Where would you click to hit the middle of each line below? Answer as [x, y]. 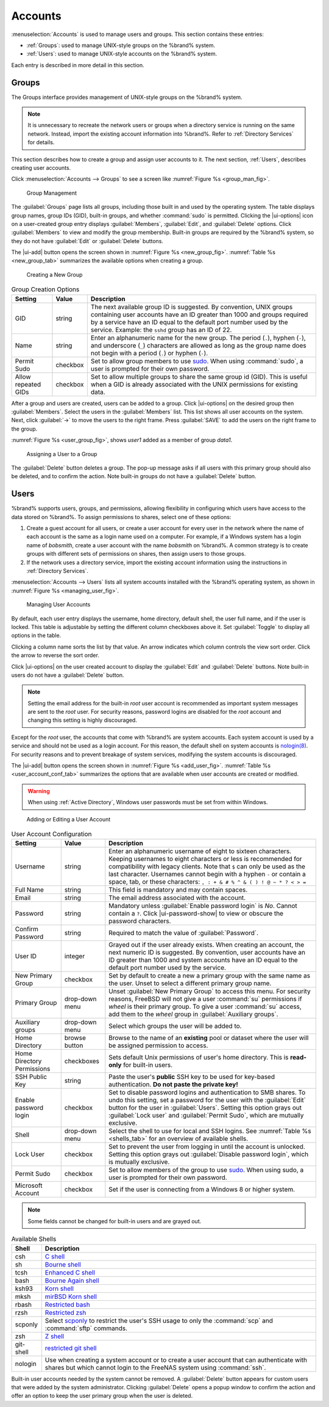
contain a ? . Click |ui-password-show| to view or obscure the [196, 914]
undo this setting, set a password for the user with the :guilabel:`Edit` [207, 1100]
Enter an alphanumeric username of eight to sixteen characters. [200, 851]
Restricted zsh [65, 1312]
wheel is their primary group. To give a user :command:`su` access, [205, 1006]
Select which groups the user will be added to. [175, 1026]
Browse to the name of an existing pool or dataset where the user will [209, 1038]
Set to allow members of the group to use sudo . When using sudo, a [206, 1170]
